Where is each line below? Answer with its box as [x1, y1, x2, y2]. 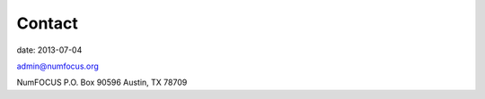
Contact [16, 13, 78, 33]
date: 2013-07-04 [16, 45, 83, 55]
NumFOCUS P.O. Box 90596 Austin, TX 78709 [16, 77, 188, 88]
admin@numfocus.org [16, 61, 99, 71]
